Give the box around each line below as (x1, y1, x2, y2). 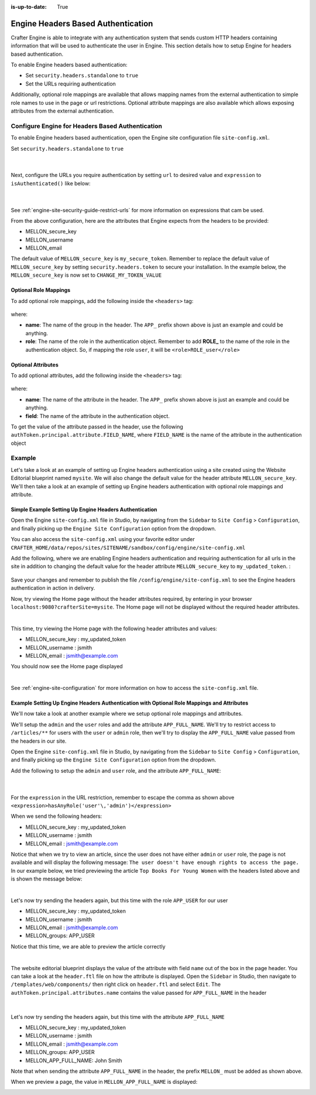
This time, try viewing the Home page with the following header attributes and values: (11, 625, 218, 632)
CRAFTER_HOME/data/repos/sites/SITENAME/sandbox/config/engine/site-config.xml (11, 544, 246, 551)
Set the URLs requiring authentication (25, 80, 116, 87)
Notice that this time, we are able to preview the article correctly (11, 943, 166, 950)
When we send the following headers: (11, 812, 102, 820)
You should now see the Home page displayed (11, 663, 123, 670)
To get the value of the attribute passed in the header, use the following (11, 423, 184, 430)
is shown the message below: (11, 875, 83, 882)
